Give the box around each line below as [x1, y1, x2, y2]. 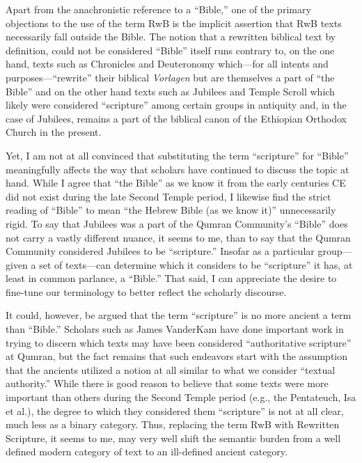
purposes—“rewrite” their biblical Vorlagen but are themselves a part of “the [6, 70, 335, 84]
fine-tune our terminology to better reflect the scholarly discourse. [6, 284, 287, 299]
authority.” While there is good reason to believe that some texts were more [6, 376, 329, 391]
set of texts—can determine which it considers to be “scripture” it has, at [39, 257, 353, 272]
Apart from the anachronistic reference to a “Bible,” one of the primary [6, 2, 311, 16]
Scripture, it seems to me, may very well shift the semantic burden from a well [6, 430, 341, 445]
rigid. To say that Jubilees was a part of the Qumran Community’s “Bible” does [6, 216, 348, 230]
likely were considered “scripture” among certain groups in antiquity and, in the [6, 97, 347, 112]
